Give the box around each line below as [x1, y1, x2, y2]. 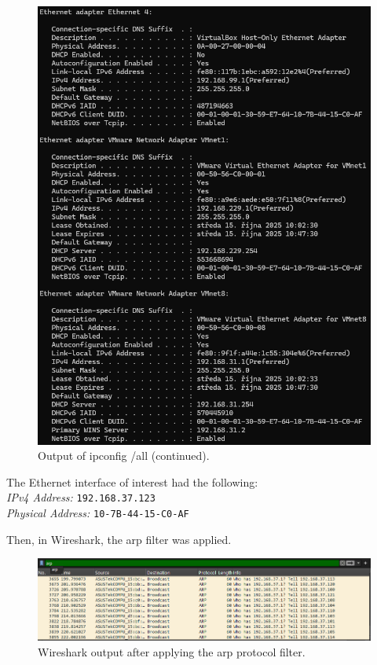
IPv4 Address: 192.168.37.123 [6, 489, 156, 505]
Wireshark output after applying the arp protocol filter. [38, 643, 306, 659]
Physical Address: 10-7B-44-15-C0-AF [6, 504, 189, 520]
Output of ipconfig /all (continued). [38, 447, 210, 464]
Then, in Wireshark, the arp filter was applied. [6, 531, 232, 547]
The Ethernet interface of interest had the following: [6, 473, 258, 490]
